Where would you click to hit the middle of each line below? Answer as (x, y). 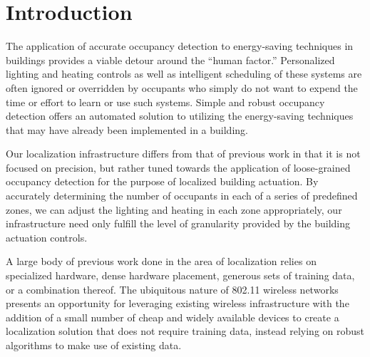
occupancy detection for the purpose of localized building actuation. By (162, 181)
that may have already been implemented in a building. (127, 129)
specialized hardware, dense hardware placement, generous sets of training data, (180, 275)
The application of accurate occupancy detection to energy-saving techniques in (180, 46)
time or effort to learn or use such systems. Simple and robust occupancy (165, 102)
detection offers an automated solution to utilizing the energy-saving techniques (180, 116)
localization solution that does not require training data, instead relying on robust (185, 331)
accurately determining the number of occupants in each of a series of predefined (182, 196)
